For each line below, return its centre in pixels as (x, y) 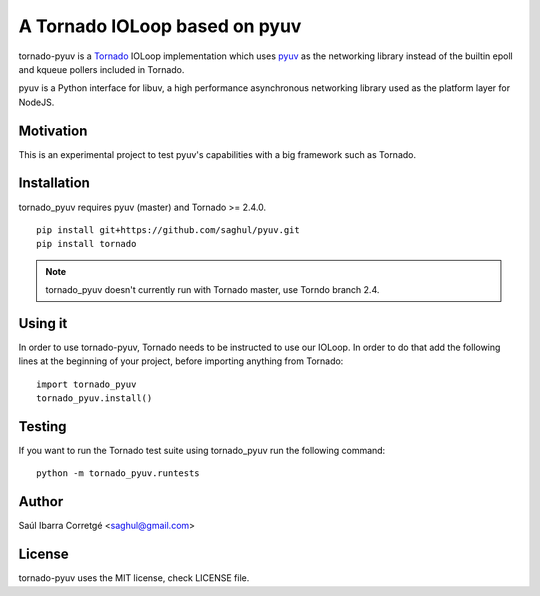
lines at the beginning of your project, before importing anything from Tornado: (181, 361)
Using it (43, 323)
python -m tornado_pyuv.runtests (118, 473)
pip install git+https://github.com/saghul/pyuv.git (168, 229)
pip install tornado (86, 244)
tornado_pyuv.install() (94, 398)
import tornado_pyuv (86, 384)
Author (41, 501)
